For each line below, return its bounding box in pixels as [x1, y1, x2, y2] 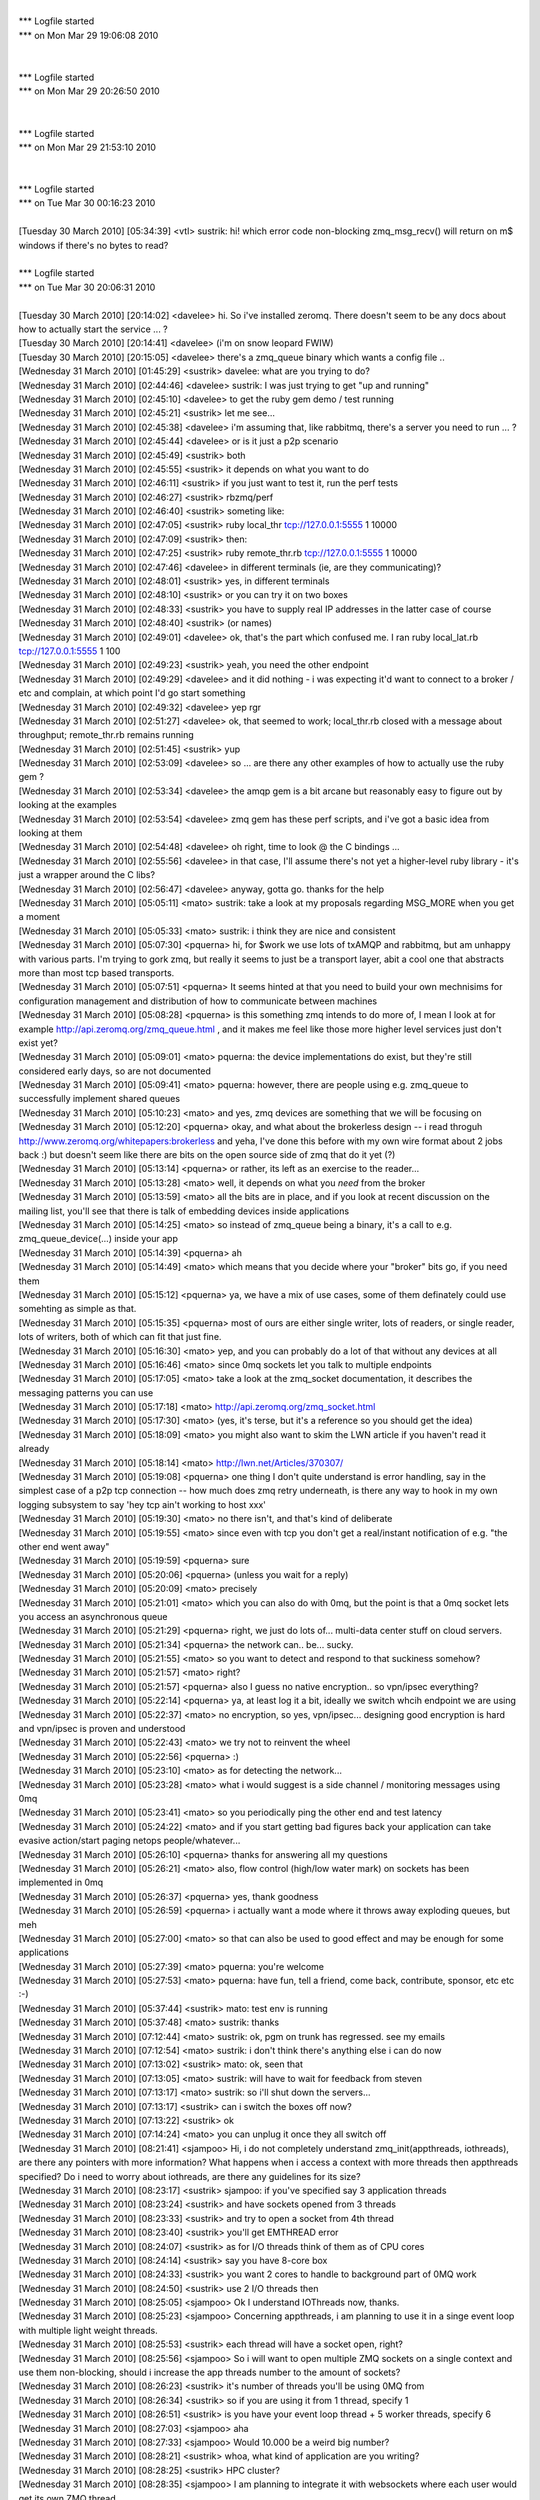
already [18, 1443, 50, 1455]
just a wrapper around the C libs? [18, 869, 155, 881]
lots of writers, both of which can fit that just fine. [18, 1331, 222, 1343]
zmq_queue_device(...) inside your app [18, 1233, 179, 1245]
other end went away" [18, 1540, 110, 1552]
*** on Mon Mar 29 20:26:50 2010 [18, 85, 160, 97]
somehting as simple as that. [18, 1303, 137, 1315]
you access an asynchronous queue [18, 1610, 168, 1622]
